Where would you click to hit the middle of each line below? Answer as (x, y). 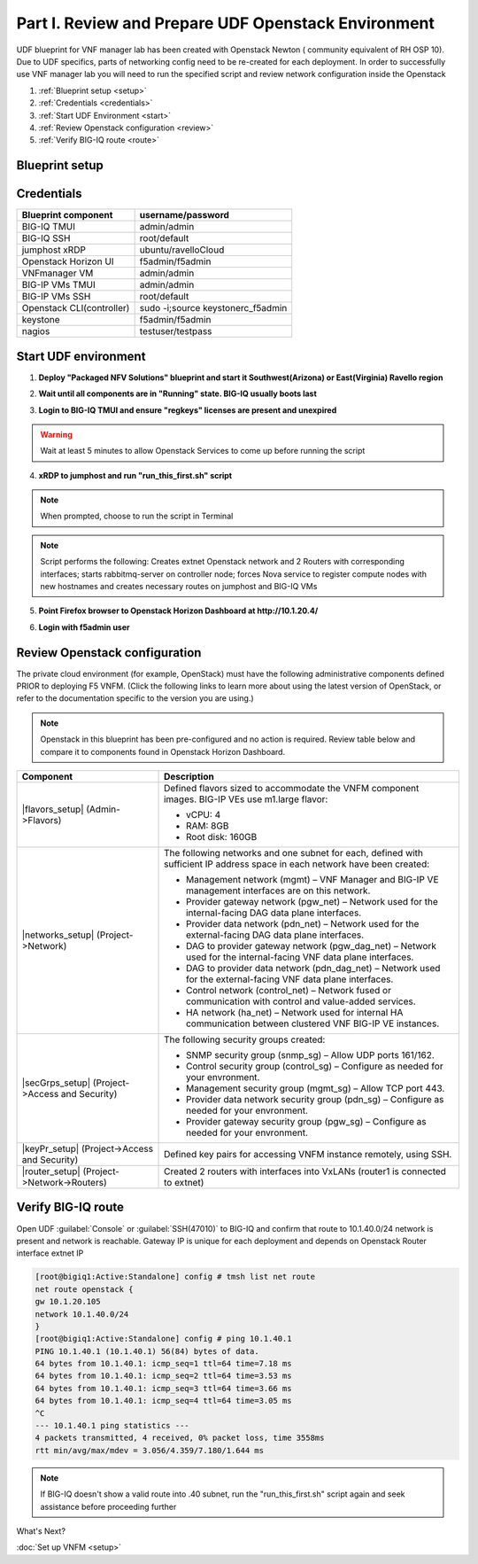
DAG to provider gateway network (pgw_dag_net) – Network (312, 946)
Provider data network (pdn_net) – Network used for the (303, 924)
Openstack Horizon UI (68, 261)
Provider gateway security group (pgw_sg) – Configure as (306, 1122)
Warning (56, 434)
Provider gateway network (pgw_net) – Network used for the (312, 902)
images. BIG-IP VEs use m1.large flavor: (246, 799)
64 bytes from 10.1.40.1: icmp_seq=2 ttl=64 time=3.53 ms (163, 1376)
